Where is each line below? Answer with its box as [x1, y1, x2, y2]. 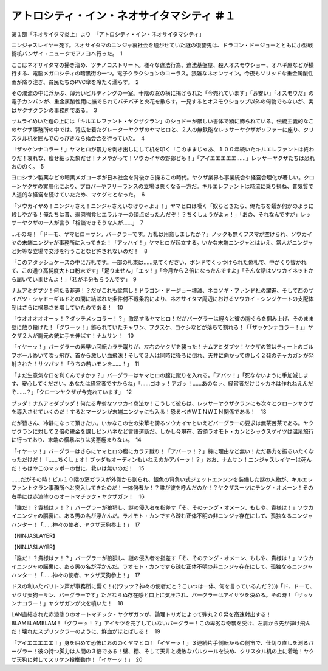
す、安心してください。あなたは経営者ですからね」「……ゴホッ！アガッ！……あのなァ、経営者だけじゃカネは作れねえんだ [11, 380, 313, 387]
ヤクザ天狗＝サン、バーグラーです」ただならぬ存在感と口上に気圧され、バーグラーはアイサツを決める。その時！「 [11, 591, 298, 599]
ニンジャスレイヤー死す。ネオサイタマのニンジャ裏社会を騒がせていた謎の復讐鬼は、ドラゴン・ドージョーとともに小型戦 [11, 41, 313, 49]
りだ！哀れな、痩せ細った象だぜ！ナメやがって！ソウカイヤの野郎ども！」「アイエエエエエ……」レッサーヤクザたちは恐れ [11, 154, 315, 161]
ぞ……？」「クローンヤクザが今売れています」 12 [11, 388, 132, 395]
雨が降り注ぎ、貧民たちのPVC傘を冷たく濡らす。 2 [11, 78, 139, 85]
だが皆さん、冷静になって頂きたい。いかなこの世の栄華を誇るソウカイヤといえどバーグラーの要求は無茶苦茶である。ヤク [11, 419, 314, 426]
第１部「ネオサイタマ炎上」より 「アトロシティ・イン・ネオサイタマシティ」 [11, 30, 205, 38]
